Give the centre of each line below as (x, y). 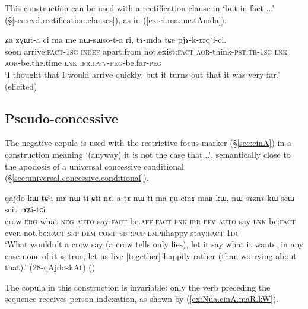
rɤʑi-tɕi (33, 209)
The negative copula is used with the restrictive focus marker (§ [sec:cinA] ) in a (148, 143)
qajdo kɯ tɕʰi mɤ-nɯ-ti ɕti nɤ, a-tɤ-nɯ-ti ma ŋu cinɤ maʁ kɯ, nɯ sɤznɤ (135, 197)
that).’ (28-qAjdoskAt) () (50, 267)
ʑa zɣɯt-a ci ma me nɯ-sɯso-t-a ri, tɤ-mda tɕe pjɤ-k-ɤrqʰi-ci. (116, 39)
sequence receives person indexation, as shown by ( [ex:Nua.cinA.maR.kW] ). (142, 299)
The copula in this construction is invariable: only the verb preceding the (138, 287)
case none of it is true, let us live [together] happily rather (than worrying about (151, 255)
